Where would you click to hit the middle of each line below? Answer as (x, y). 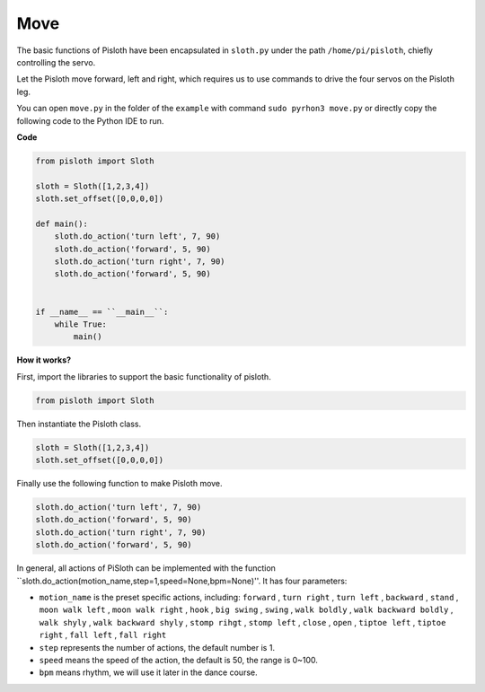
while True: (81, 324)
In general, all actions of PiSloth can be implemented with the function (146, 568)
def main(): (62, 223)
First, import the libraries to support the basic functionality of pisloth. (144, 376)
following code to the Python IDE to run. (90, 120)
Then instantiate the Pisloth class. (79, 424)
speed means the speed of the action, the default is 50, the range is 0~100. (179, 660)
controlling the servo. (56, 62)
